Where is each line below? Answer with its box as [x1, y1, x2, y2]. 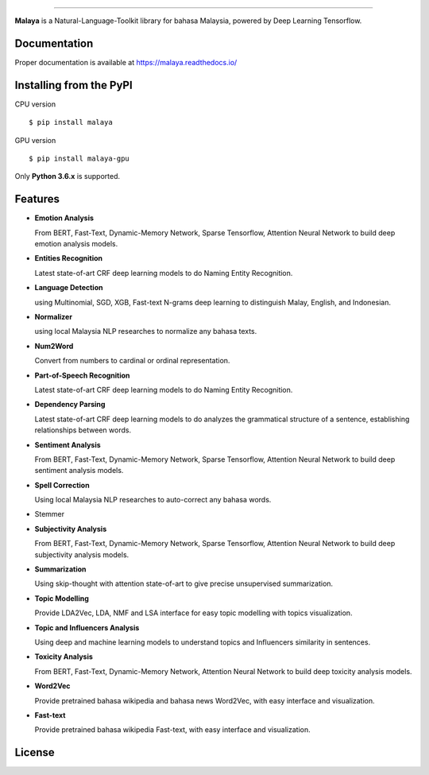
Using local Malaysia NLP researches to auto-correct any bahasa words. [34, 495, 272, 505]
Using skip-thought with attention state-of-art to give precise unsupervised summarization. [34, 579, 334, 588]
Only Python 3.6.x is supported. [14, 172, 121, 181]
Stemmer [34, 510, 65, 519]
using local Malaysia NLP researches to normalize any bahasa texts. [34, 327, 257, 336]
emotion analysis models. [34, 239, 118, 249]
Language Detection [34, 283, 103, 293]
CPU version [14, 99, 56, 109]
